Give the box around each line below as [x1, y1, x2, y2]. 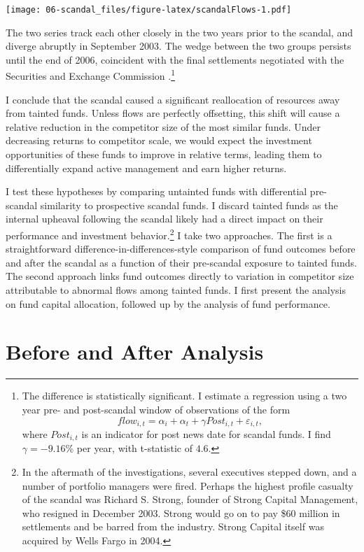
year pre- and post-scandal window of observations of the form [22, 402, 290, 416]
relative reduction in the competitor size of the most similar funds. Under [6, 119, 321, 134]
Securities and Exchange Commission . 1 [6, 66, 175, 83]
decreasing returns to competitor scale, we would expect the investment [6, 133, 312, 148]
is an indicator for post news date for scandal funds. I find [81, 427, 331, 441]
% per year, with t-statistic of [65, 441, 192, 455]
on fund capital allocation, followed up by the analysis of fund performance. [6, 296, 330, 311]
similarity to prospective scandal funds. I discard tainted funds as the [40, 197, 338, 212]
